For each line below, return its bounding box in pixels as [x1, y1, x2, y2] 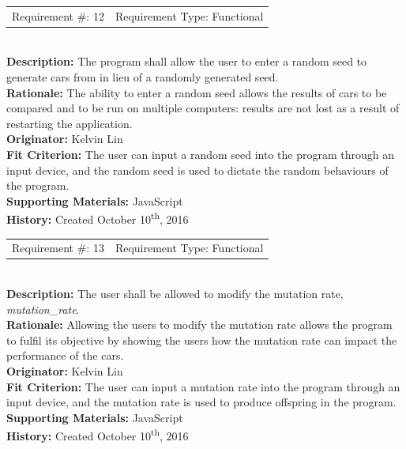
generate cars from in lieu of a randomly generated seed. [6, 69, 279, 85]
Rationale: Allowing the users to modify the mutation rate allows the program [6, 316, 393, 333]
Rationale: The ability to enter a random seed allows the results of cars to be [6, 84, 387, 100]
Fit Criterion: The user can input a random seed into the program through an [6, 146, 395, 162]
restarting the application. [6, 115, 133, 131]
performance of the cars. [6, 347, 124, 364]
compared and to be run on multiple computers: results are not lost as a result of [6, 100, 400, 116]
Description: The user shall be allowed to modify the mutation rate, [6, 285, 344, 302]
